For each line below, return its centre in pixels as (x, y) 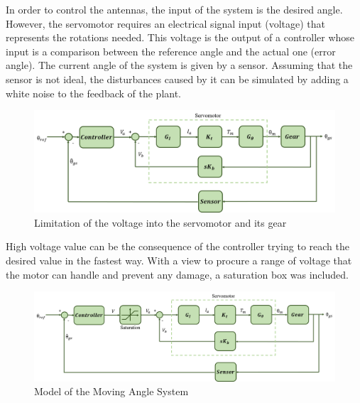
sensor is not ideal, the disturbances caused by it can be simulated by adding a (177, 79)
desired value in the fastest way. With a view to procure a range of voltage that (179, 260)
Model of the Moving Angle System (111, 391)
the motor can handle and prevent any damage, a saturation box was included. (177, 274)
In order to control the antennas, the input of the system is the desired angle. (174, 9)
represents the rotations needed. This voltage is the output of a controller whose (180, 37)
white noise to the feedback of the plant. (94, 93)
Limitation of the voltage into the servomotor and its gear (160, 222)
